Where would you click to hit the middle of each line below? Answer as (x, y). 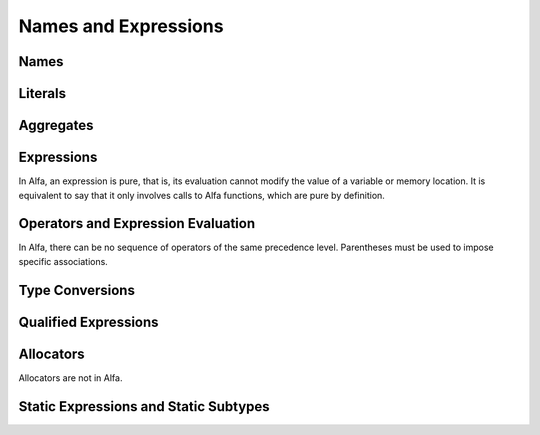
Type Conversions (76, 290)
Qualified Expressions (88, 321)
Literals (42, 93)
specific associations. (63, 261)
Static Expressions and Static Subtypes (144, 406)
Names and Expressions (121, 26)
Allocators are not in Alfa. (70, 377)
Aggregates (56, 125)
